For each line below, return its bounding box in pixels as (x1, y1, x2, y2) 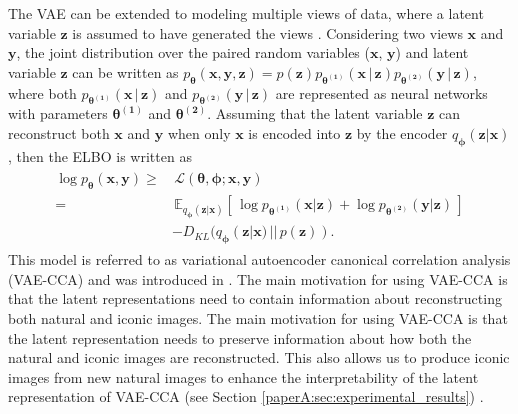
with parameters (8, 103, 108, 124)
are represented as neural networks (275, 82, 488, 103)
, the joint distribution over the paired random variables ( (16, 42, 370, 63)
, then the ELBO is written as (8, 145, 192, 166)
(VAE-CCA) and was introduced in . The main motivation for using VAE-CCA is (8, 268, 508, 289)
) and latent (395, 42, 469, 63)
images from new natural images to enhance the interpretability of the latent (8, 366, 479, 387)
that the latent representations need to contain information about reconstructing (8, 288, 502, 309)
